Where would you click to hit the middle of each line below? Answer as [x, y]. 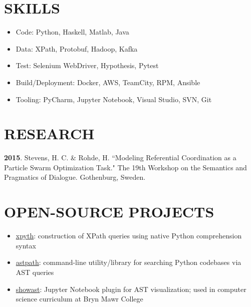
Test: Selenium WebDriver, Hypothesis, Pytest [87, 65]
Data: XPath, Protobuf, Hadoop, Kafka [77, 48]
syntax [26, 245]
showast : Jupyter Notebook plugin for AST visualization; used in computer [131, 289]
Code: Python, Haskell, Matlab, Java [72, 32]
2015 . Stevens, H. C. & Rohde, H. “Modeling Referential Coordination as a [120, 158]
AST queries [35, 272]
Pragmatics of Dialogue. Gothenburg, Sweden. [75, 177]
